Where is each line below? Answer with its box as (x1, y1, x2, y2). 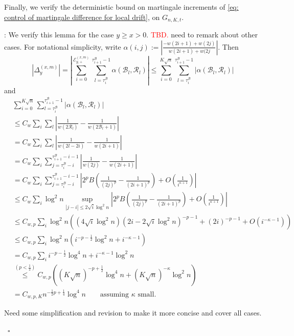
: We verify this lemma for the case (4, 29, 114, 40)
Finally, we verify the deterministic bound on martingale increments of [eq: (4, 2, 239, 12)
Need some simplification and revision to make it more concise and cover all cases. (4, 307, 262, 318)
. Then (218, 41, 239, 52)
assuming (100, 290, 129, 298)
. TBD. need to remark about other (146, 29, 258, 40)
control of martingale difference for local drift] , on (4, 11, 160, 22)
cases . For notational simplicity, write (4, 41, 121, 52)
